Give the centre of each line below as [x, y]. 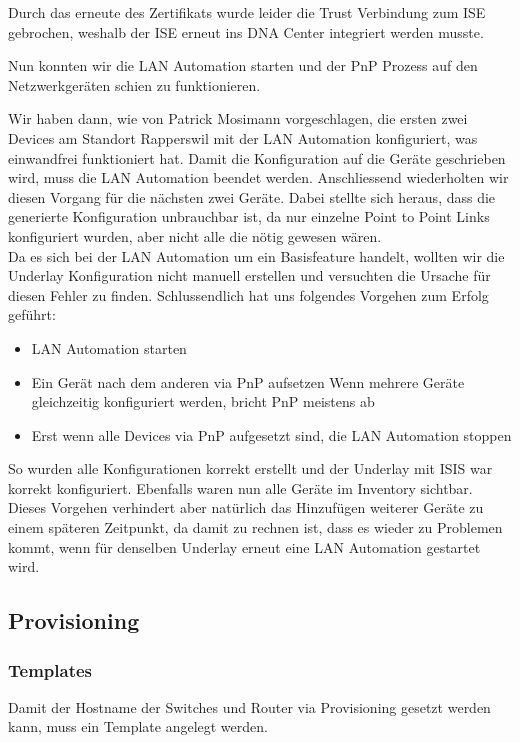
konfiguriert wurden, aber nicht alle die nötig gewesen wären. [195, 235]
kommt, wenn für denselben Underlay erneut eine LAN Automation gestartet [244, 546]
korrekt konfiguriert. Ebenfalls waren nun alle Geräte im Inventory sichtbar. [240, 487]
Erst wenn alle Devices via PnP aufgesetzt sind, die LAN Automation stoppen [271, 434]
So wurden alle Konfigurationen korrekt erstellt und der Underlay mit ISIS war [250, 468]
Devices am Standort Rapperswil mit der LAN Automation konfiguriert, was [243, 137]
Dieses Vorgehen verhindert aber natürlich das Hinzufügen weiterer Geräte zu [246, 507]
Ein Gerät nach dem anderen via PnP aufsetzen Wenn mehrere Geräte [248, 381]
